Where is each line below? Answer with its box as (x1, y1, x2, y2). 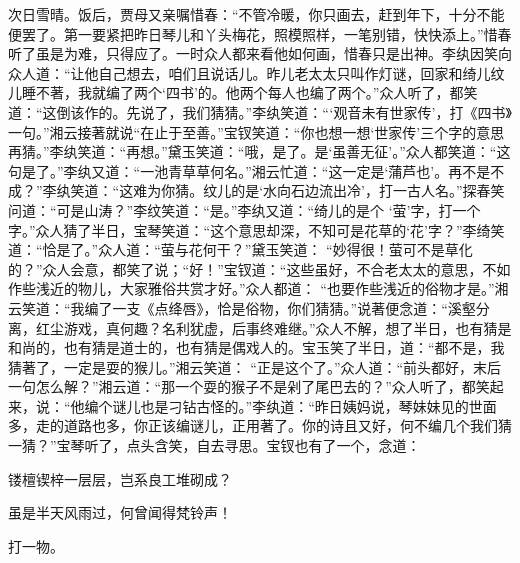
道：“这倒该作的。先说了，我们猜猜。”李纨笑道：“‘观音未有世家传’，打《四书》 (8, 101, 512, 122)
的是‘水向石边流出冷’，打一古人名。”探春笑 (231, 180, 505, 201)
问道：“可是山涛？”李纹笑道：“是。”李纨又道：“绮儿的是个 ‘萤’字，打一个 (8, 199, 481, 220)
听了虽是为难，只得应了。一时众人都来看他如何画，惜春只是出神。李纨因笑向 (8, 43, 512, 64)
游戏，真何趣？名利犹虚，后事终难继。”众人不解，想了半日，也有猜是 (63, 317, 512, 338)
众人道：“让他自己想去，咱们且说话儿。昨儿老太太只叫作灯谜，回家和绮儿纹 (8, 62, 505, 83)
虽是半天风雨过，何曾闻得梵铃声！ (8, 502, 232, 523)
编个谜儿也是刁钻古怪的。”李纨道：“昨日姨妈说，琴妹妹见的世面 (84, 395, 497, 416)
